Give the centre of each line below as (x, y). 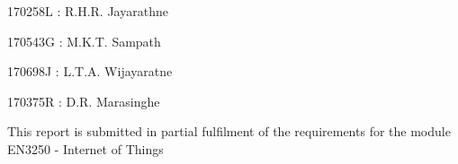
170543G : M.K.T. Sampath (84, 41)
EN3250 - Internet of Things (85, 148)
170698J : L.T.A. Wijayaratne (90, 71)
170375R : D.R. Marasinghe (84, 101)
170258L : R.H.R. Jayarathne (88, 11)
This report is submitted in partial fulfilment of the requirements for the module (229, 131)
